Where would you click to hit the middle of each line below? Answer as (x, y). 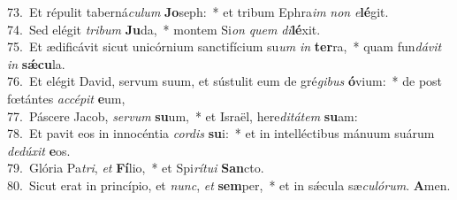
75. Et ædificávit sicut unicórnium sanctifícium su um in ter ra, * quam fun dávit (225, 46)
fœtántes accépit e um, (66, 98)
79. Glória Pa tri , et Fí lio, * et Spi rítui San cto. (136, 168)
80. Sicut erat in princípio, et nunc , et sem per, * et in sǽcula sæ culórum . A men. (229, 185)
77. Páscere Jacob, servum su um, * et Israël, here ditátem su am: (183, 115)
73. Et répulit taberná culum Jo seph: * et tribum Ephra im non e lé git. (198, 12)
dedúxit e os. (39, 150)
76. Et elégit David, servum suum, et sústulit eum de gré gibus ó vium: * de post (225, 81)
